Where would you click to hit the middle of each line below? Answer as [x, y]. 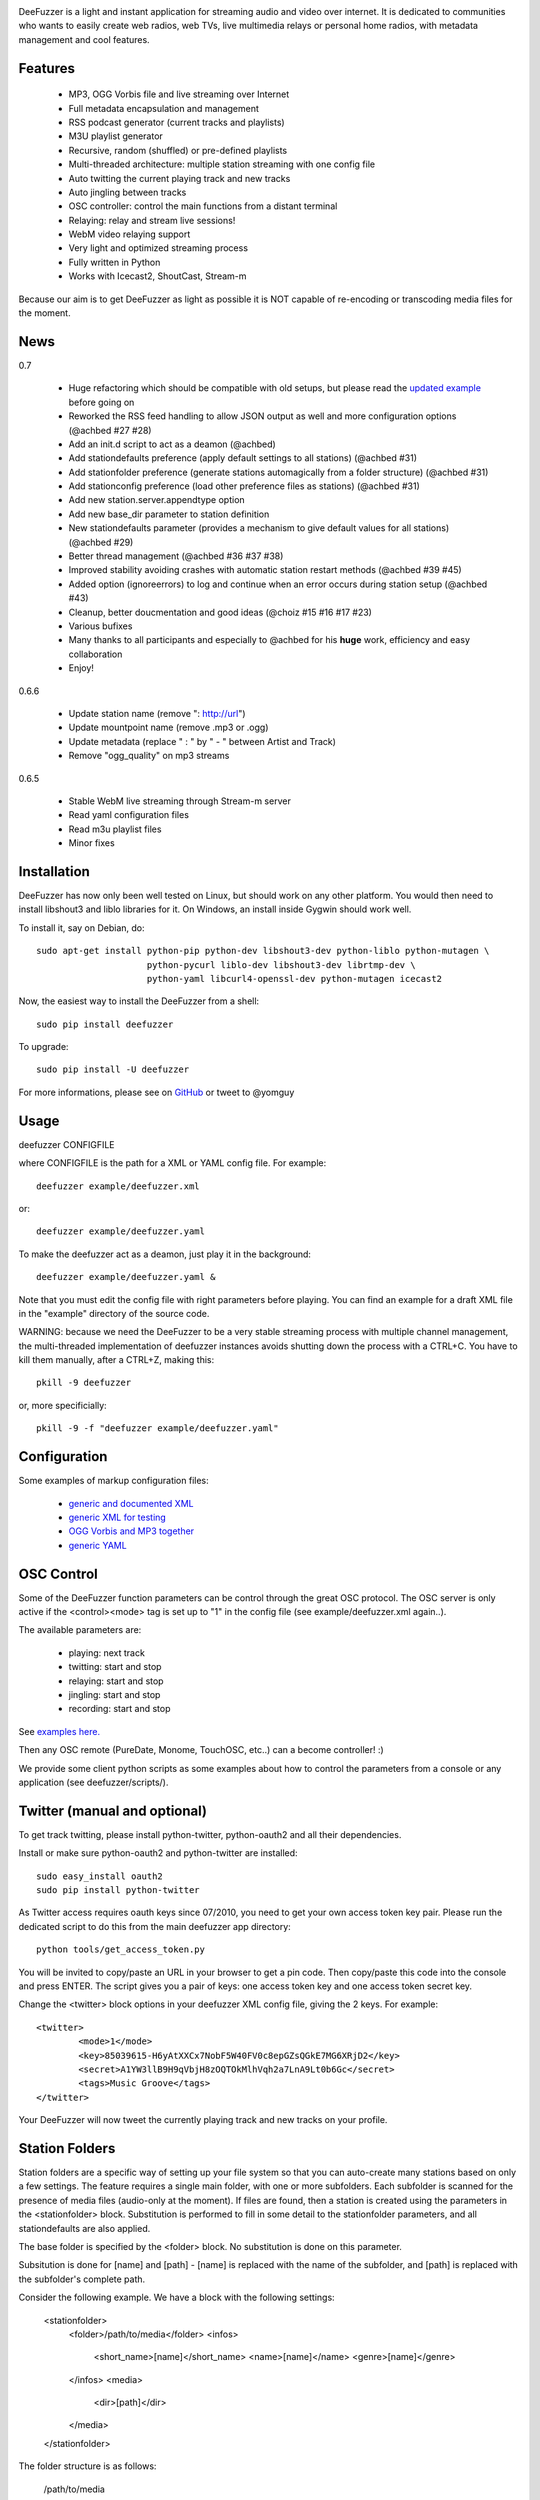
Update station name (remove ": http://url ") [157, 713]
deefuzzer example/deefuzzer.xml [118, 1186]
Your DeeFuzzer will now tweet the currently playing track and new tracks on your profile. [203, 2120]
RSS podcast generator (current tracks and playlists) [176, 122]
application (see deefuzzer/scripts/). [93, 1782]
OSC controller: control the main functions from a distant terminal [203, 206]
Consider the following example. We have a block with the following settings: [176, 2297]
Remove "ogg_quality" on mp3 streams [149, 756]
